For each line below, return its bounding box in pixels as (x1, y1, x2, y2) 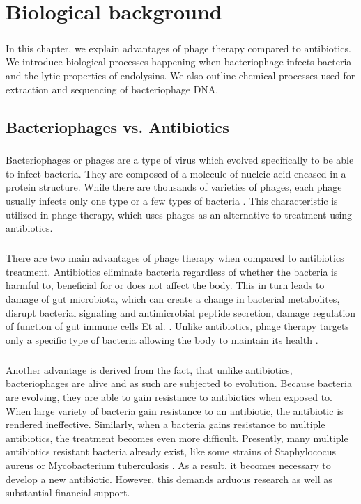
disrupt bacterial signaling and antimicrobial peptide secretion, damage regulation (6, 305, 356, 320)
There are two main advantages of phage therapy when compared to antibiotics (6, 251, 344, 265)
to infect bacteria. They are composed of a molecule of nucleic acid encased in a (6, 166, 346, 180)
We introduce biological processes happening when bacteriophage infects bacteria (6, 54, 352, 69)
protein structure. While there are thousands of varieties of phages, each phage (6, 180, 342, 194)
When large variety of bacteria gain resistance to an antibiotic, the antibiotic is (6, 403, 344, 418)
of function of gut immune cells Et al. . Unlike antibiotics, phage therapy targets (6, 319, 349, 333)
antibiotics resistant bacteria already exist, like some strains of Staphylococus (6, 444, 337, 459)
